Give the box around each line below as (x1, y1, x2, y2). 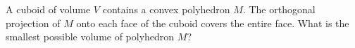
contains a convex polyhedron (102, 2, 230, 16)
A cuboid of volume (6, 2, 91, 16)
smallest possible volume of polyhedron (6, 29, 175, 44)
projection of (6, 15, 61, 30)
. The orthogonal (242, 2, 316, 16)
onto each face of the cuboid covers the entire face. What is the (76, 15, 349, 30)
